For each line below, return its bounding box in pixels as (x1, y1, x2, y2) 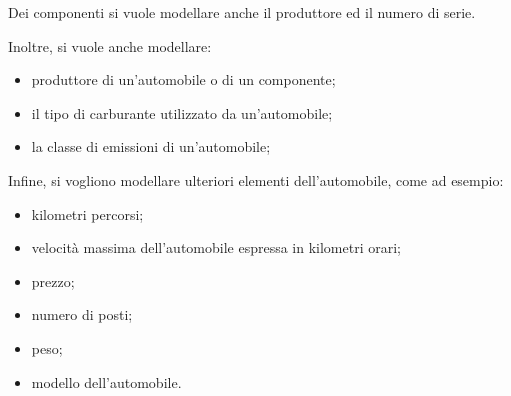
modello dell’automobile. (31, 371, 182, 392)
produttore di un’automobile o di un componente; (31, 69, 336, 90)
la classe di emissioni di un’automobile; (31, 136, 271, 157)
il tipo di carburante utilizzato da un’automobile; (31, 102, 333, 123)
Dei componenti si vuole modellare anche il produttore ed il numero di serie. (8, 2, 476, 22)
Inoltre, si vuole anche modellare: (8, 35, 212, 56)
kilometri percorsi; (31, 203, 144, 224)
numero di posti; (31, 304, 133, 325)
